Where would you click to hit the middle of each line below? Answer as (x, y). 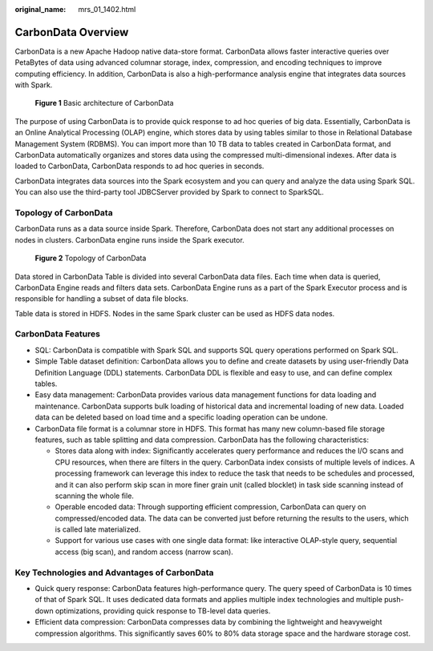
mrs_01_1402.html (107, 9)
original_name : (40, 9)
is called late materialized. (98, 529)
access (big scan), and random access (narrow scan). (144, 552)
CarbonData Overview (72, 32)
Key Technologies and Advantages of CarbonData (114, 573)
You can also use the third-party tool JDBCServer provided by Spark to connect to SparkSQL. (170, 192)
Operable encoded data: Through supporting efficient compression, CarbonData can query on (210, 507)
